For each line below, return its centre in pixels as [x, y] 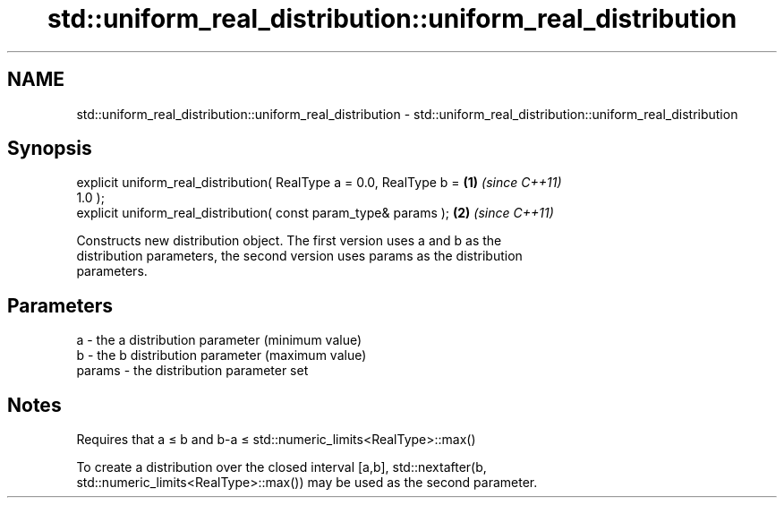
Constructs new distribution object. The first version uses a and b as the [289, 241]
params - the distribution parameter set [192, 371]
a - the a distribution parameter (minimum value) [219, 340]
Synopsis [50, 149]
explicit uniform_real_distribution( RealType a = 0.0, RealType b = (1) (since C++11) [319, 183]
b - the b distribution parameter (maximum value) [222, 355]
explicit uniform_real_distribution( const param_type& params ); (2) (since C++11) [315, 213]
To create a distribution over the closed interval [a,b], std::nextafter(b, [281, 467]
